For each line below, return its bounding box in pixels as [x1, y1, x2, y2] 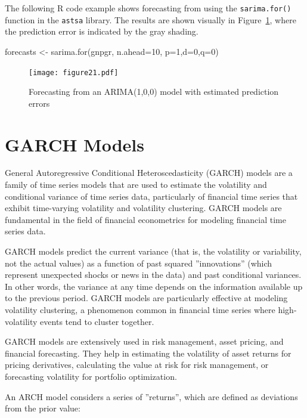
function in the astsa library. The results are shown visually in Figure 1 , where [5, 13, 296, 26]
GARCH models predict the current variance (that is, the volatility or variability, [5, 245, 302, 258]
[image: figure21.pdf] [29, 68, 119, 77]
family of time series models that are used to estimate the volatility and [5, 178, 267, 191]
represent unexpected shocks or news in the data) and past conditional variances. [5, 268, 302, 281]
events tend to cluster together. [40, 315, 154, 327]
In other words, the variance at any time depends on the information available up [5, 280, 303, 292]
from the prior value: [5, 402, 80, 414]
